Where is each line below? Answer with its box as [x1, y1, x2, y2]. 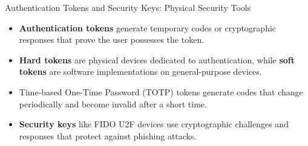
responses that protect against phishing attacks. [19, 129, 197, 142]
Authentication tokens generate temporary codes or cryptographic [19, 21, 277, 34]
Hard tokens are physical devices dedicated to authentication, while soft [19, 53, 295, 66]
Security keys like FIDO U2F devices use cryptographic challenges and [19, 118, 289, 130]
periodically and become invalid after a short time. [19, 97, 207, 110]
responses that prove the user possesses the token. [19, 33, 205, 46]
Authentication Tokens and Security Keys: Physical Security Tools [5, 1, 251, 13]
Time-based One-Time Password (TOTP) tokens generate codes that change [19, 85, 303, 98]
